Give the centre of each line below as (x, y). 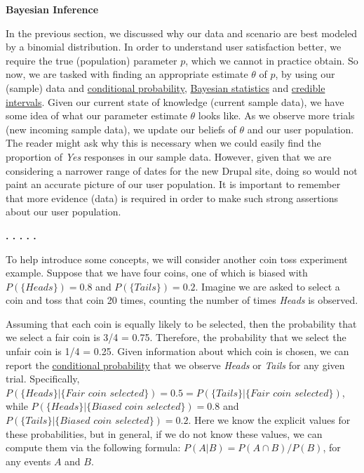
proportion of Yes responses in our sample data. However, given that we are (169, 156)
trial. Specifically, (43, 379)
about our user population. (63, 212)
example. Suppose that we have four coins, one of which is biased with (157, 273)
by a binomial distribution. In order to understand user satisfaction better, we (174, 47)
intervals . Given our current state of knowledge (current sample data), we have (175, 101)
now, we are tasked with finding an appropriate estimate (127, 74)
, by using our (305, 74)
